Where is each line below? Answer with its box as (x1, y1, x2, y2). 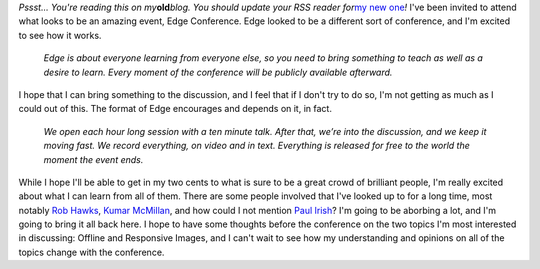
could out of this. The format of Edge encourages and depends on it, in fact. (18, 103, 332, 115)
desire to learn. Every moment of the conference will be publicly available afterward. (43, 66, 393, 78)
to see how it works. (18, 29, 102, 41)
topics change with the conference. (18, 246, 165, 258)
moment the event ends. (43, 153, 144, 165)
